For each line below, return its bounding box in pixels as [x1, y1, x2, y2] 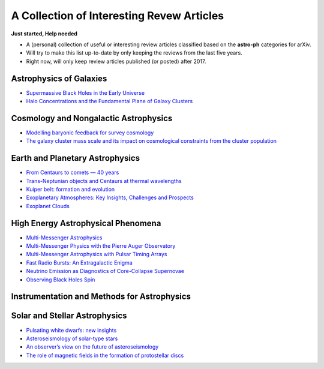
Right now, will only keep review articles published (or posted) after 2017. [26, 58, 206, 65]
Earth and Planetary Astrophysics [11, 153, 140, 163]
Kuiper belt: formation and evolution [26, 186, 115, 193]
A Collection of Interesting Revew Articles [11, 9, 224, 22]
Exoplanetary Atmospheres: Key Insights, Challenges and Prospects [26, 194, 194, 201]
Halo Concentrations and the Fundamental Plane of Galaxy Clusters [26, 98, 193, 105]
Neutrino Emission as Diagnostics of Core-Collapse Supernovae [26, 268, 185, 275]
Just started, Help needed [11, 30, 78, 37]
